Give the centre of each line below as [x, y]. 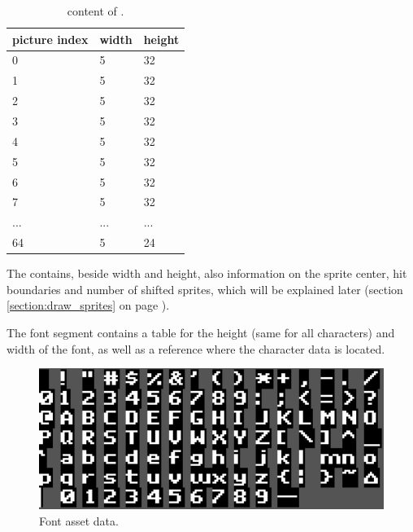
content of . [96, 11]
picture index [50, 39]
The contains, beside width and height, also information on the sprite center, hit [207, 273]
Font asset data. [79, 520]
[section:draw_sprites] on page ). [88, 305]
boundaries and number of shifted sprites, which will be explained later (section [205, 289]
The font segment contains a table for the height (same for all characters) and [201, 332]
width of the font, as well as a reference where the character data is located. [196, 348]
